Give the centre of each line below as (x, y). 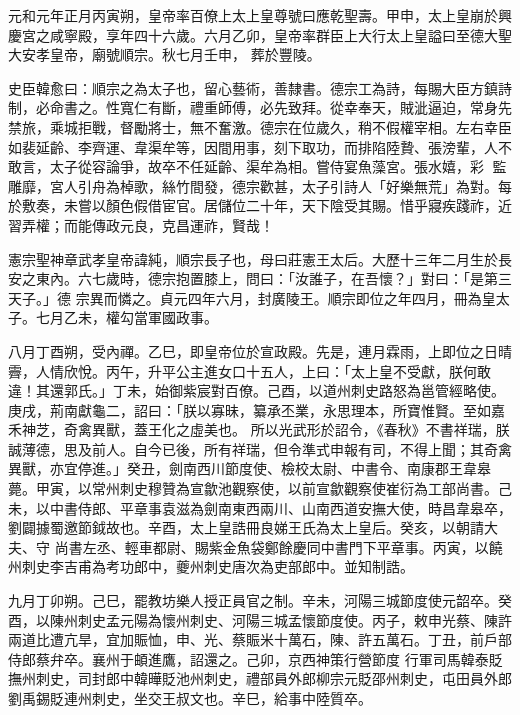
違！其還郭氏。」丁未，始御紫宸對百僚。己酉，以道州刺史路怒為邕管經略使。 (256, 390)
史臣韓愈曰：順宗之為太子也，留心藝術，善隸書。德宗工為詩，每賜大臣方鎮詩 (260, 87)
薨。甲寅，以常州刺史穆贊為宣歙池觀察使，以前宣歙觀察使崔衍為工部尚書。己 (260, 488)
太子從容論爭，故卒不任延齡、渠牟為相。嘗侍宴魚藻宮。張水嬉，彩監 (278, 166)
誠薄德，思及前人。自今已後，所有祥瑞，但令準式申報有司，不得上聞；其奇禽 (260, 448)
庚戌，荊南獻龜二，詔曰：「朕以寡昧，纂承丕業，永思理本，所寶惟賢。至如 (249, 409)
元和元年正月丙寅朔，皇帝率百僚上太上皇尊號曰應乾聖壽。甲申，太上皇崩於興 (260, 15)
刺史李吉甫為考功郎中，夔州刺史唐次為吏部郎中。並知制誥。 (217, 566)
